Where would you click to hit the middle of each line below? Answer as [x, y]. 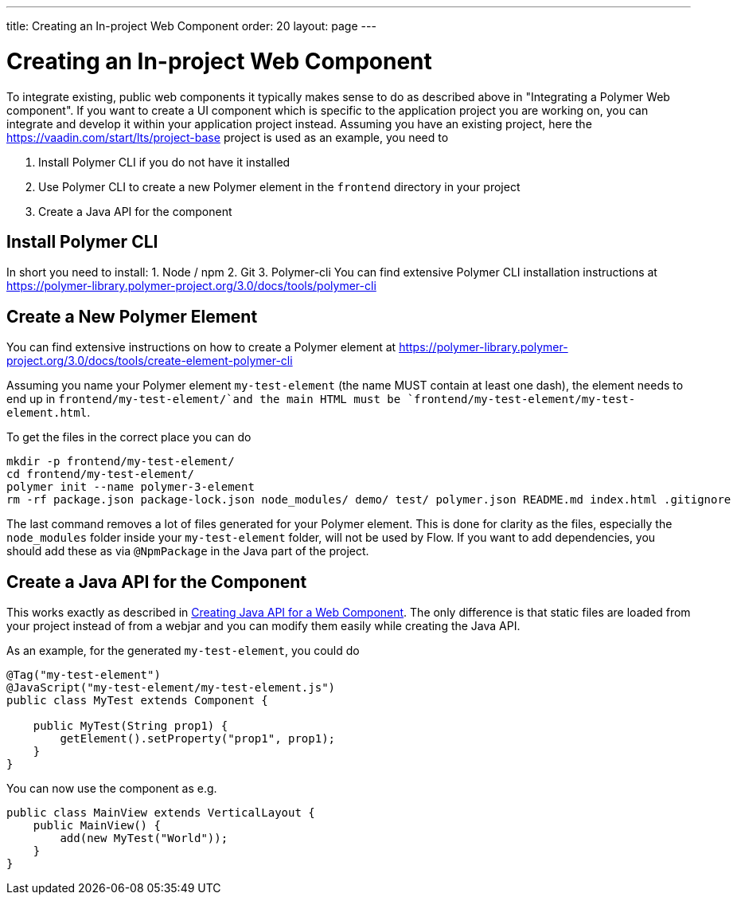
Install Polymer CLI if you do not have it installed [164, 162]
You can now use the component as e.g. [112, 789]
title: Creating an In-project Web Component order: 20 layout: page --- [191, 26]
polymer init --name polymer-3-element [131, 487]
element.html [47, 413]
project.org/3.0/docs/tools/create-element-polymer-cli [150, 361]
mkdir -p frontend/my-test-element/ [121, 462]
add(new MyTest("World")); [144, 838]
